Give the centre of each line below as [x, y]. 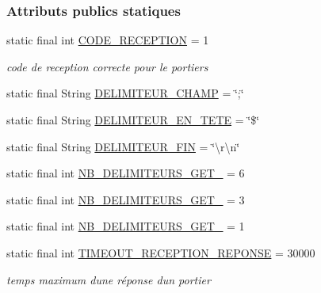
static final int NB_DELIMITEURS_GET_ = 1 [126, 226]
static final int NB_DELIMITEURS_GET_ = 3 [126, 199]
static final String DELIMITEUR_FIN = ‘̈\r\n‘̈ [123, 146]
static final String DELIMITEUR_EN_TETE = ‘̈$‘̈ [133, 120]
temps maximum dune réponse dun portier [109, 279]
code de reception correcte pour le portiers [107, 66]
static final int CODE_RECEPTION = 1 [108, 40]
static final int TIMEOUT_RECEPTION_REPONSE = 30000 [161, 252]
